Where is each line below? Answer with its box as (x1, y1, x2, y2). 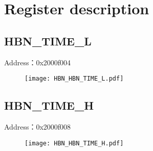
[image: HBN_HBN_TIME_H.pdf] (25, 139, 124, 147)
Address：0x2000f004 (4, 57, 71, 67)
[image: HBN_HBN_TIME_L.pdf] (25, 75, 124, 83)
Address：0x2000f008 (4, 121, 71, 132)
